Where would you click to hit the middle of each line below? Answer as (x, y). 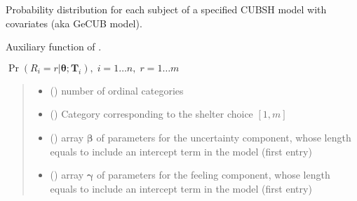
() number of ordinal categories (117, 90)
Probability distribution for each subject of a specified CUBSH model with (166, 9)
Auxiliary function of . (54, 47)
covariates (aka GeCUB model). (74, 23)
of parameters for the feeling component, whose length (213, 175)
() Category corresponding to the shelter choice (151, 114)
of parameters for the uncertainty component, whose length (224, 137)
